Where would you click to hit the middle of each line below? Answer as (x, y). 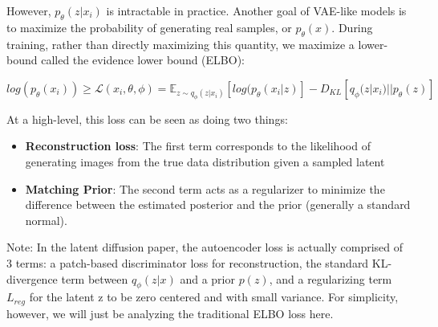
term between (95, 278)
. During (352, 27)
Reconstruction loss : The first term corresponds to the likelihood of (198, 146)
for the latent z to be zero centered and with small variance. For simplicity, (214, 297)
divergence (32, 278)
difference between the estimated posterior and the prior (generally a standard (218, 204)
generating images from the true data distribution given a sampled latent (205, 162)
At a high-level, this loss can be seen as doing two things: (147, 119)
